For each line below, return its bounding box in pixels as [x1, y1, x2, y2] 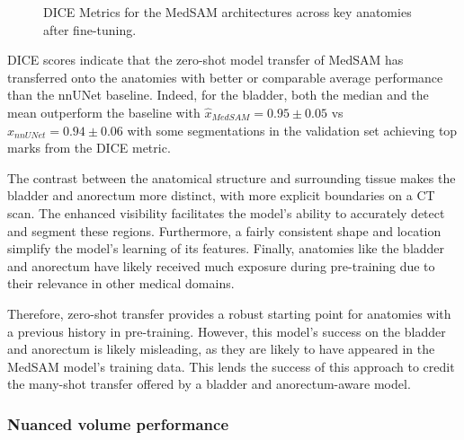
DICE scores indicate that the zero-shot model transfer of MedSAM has [7, 50, 404, 69]
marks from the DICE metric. [7, 138, 171, 157]
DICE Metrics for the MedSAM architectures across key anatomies [43, 3, 412, 21]
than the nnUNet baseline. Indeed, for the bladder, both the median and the [7, 85, 429, 104]
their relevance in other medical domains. [7, 274, 235, 293]
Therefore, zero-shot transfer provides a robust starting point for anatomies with [7, 304, 451, 322]
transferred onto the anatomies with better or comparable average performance [7, 67, 443, 86]
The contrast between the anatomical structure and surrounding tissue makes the [7, 168, 456, 187]
